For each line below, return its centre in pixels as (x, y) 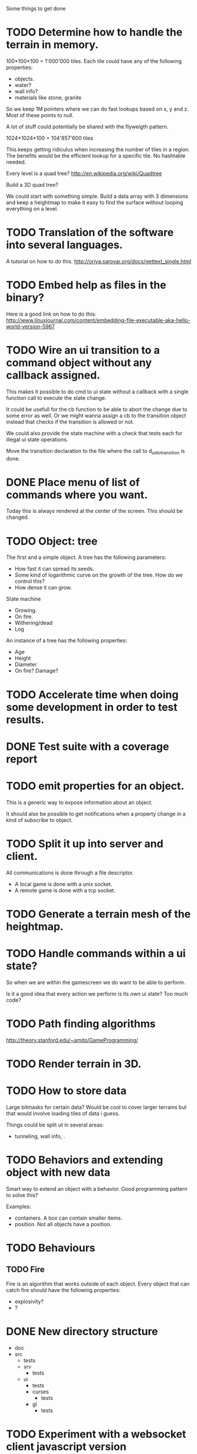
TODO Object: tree (52, 541)
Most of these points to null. (40, 115)
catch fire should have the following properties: (63, 1290)
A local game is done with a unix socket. (64, 884)
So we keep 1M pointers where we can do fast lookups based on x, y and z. (98, 109)
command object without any (79, 363)
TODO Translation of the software (90, 233)
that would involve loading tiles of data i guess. (63, 1113)
